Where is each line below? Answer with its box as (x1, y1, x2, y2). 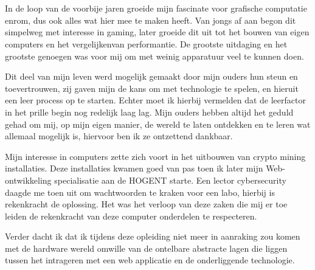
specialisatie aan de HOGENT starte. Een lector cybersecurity (54, 173, 286, 186)
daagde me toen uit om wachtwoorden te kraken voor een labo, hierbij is (5, 185, 275, 198)
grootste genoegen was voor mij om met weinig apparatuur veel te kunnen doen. (5, 49, 304, 62)
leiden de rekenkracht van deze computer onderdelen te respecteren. (5, 209, 257, 222)
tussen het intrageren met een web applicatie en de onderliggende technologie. (5, 254, 295, 266)
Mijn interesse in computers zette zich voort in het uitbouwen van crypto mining (5, 150, 306, 162)
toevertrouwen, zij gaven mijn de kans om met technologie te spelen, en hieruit (5, 81, 299, 94)
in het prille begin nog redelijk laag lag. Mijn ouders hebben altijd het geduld (5, 105, 294, 118)
